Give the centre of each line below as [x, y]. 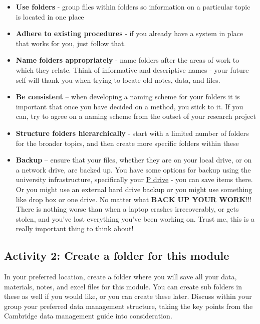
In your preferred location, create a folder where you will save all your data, [120, 277]
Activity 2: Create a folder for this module [117, 256]
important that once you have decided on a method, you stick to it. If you [129, 106]
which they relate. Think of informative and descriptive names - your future [132, 69]
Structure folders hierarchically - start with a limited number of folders [132, 133]
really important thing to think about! [75, 228]
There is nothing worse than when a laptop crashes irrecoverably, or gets [127, 209]
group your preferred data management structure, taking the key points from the [128, 306]
